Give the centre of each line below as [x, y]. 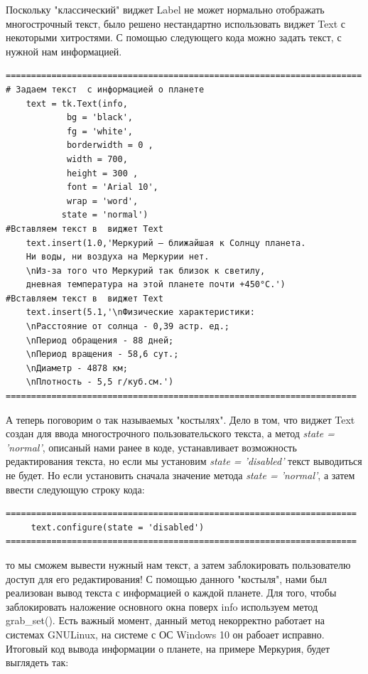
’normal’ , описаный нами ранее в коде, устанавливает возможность [151, 447]
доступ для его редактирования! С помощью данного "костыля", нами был [167, 578]
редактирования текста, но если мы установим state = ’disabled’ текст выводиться [184, 461]
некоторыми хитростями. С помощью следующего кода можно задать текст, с [174, 37]
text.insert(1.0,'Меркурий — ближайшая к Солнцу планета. [166, 243]
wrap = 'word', [102, 201]
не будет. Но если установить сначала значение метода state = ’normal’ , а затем [180, 475]
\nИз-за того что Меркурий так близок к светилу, [146, 271]
